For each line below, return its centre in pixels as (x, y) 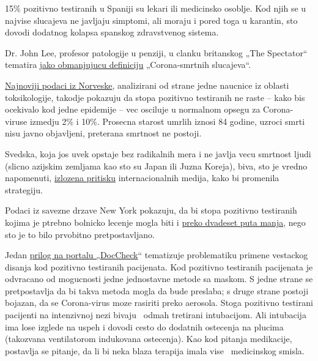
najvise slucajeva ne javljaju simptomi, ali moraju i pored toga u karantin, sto (151, 20)
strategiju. (24, 189)
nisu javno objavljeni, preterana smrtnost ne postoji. (103, 133)
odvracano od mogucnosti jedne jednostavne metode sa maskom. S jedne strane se (159, 279)
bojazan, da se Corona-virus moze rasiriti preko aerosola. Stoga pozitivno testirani (159, 303)
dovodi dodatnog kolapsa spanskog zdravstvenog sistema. (112, 32)
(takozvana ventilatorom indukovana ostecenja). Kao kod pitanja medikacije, (149, 339)
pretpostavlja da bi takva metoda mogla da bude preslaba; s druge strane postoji (157, 290)
